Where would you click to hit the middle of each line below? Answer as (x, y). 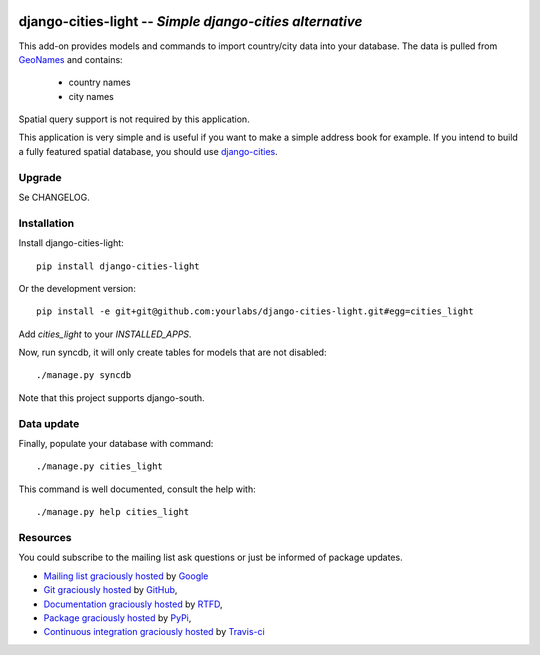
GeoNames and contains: (71, 59)
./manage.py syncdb (84, 375)
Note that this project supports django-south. (111, 397)
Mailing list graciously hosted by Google (126, 576)
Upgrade (40, 177)
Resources (45, 537)
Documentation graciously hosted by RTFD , (133, 604)
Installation (46, 223)
